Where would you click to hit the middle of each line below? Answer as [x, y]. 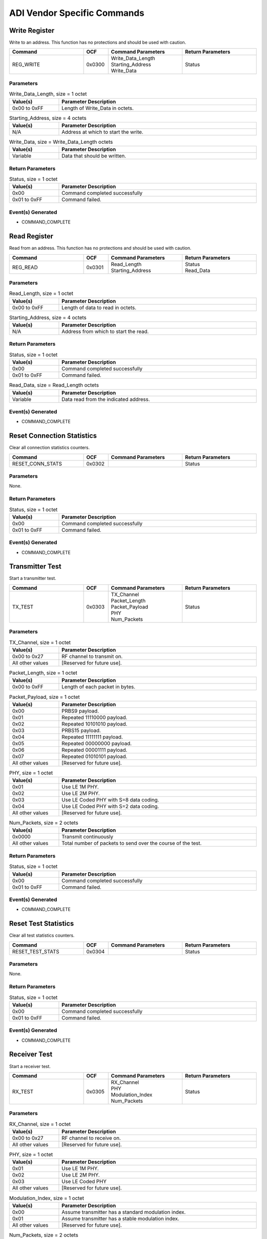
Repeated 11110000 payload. [94, 717]
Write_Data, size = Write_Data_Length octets [61, 142]
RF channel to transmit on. [92, 656]
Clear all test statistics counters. [42, 935]
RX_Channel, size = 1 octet [40, 1124]
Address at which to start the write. [102, 132]
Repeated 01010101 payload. [94, 756]
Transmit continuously [88, 837]
